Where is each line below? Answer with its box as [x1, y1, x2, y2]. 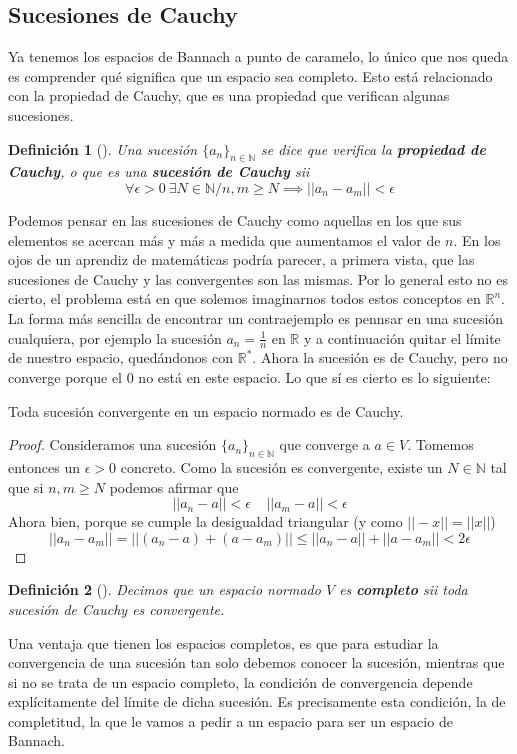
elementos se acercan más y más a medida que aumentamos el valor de [8, 229, 441, 250]
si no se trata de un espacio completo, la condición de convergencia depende [8, 671, 473, 692]
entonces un [8, 456, 81, 477]
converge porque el [8, 366, 123, 387]
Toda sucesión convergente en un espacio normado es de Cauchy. [8, 400, 404, 421]
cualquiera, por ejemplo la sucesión [8, 327, 222, 348]
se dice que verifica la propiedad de [261, 138, 486, 159]
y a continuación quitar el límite [303, 327, 501, 348]
